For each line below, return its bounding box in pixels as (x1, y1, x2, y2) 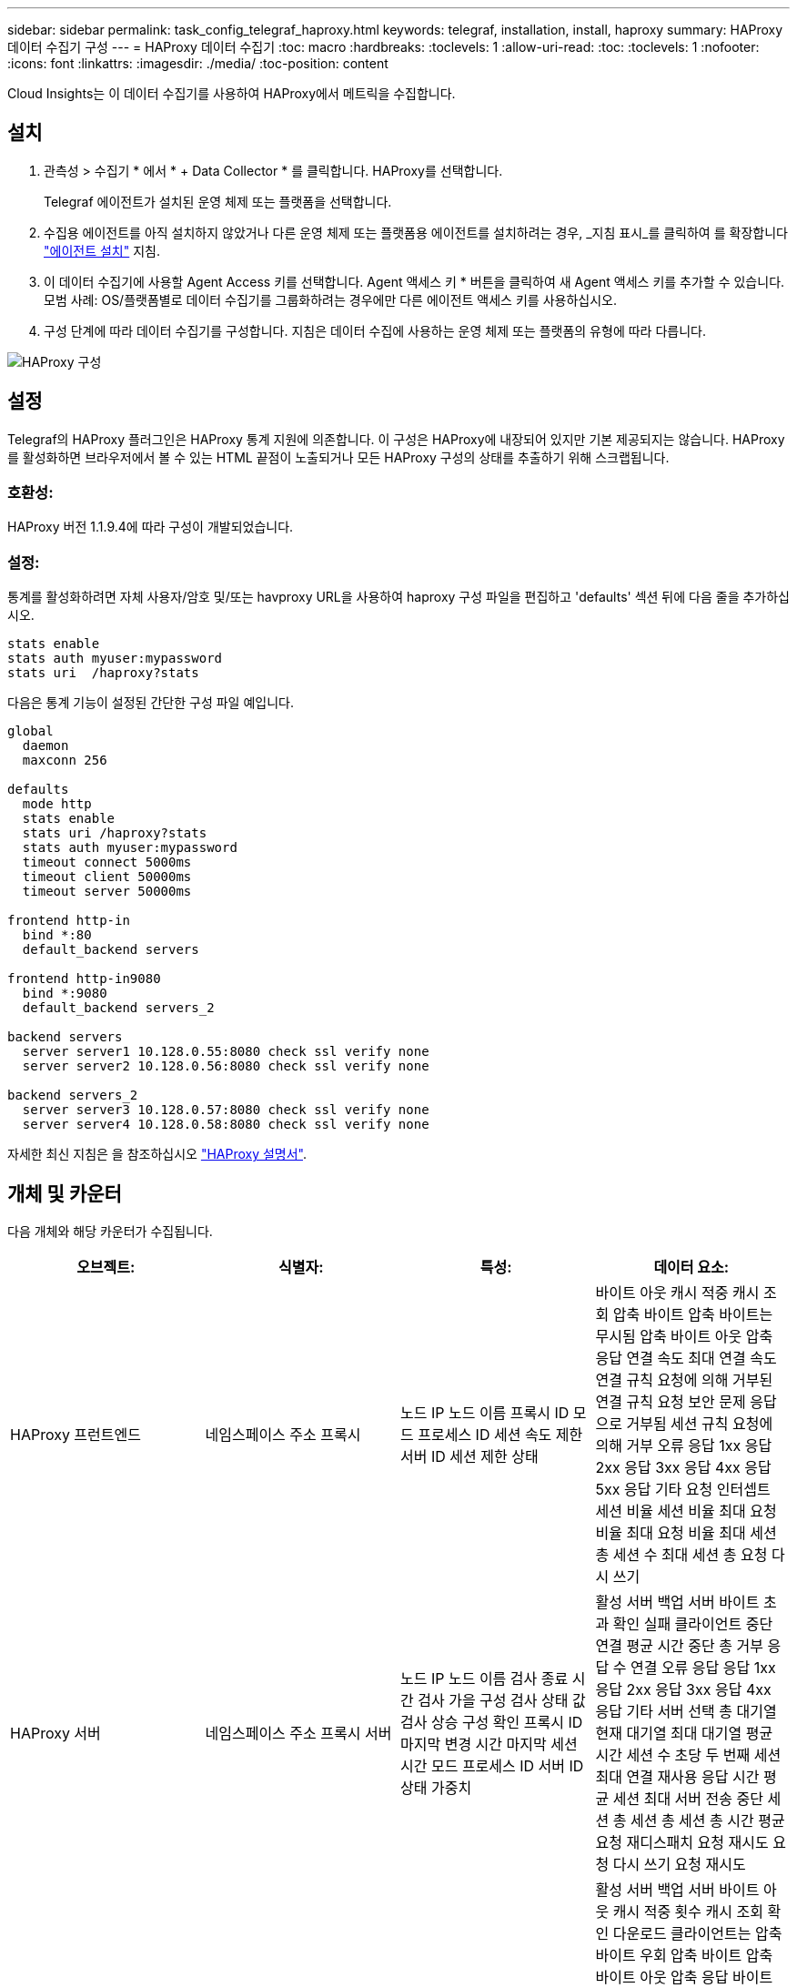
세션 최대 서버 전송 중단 (612, 1790, 763, 1809)
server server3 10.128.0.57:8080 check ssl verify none (22, 1102, 429, 1118)
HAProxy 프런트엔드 (10, 1425, 141, 1445)
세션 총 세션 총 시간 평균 (630, 1811, 785, 1831)
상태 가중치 (400, 1779, 472, 1798)
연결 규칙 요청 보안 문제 (595, 1393, 746, 1412)
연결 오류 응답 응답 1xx (630, 1658, 776, 1678)
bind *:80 (22, 928, 92, 943)
